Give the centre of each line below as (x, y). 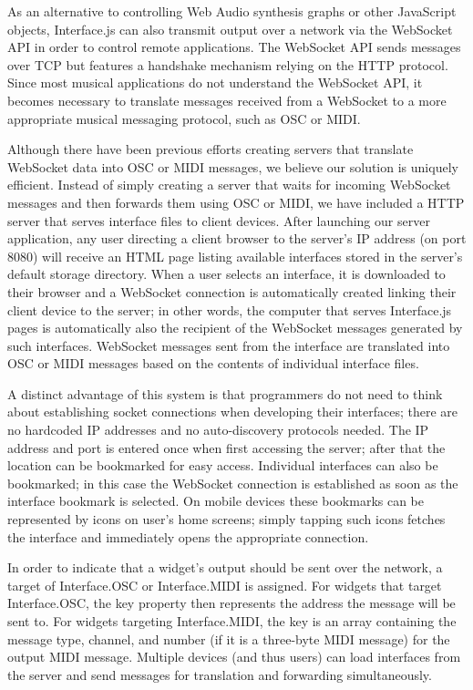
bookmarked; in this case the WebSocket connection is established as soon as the (233, 483)
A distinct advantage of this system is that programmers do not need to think (225, 393)
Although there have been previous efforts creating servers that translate (211, 149)
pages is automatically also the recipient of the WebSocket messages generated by (235, 328)
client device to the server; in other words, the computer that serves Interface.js (230, 309)
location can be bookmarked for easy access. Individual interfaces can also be (223, 465)
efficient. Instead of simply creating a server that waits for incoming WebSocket (229, 185)
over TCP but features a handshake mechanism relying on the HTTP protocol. (228, 64)
